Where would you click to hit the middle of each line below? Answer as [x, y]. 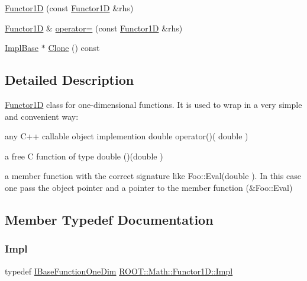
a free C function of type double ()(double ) [84, 156]
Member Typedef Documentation [109, 219]
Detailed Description [70, 80]
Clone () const [74, 48]
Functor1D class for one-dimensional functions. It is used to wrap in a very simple [153, 104]
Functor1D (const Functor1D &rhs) [69, 8]
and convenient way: [42, 116]
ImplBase [22, 48]
